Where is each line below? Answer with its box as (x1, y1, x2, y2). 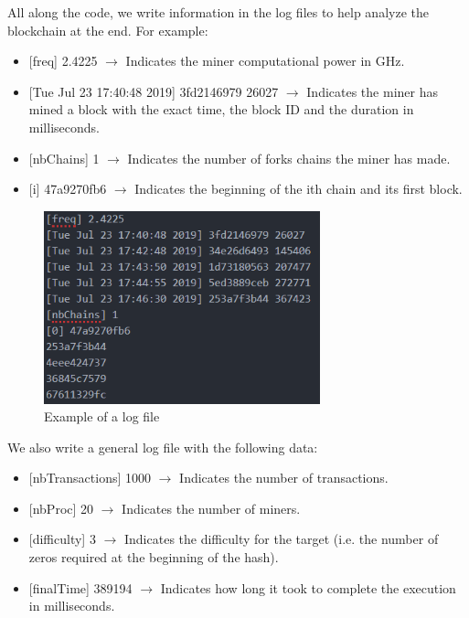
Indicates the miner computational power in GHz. (125, 51, 405, 70)
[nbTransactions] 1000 (28, 468, 152, 487)
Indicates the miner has (306, 81, 438, 101)
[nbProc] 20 (28, 498, 94, 517)
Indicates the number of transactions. (179, 468, 389, 487)
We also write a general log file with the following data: (7, 437, 318, 456)
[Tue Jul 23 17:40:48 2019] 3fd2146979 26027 (28, 81, 279, 101)
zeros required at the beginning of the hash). (28, 548, 279, 567)
